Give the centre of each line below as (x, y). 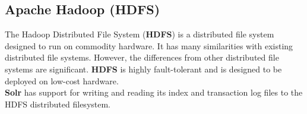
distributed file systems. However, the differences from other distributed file (142, 57)
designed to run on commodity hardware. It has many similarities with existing (149, 45)
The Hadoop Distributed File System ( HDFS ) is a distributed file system (140, 34)
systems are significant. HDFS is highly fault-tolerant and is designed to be (143, 69)
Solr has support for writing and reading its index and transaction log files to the (154, 92)
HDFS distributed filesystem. (58, 104)
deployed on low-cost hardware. (62, 80)
